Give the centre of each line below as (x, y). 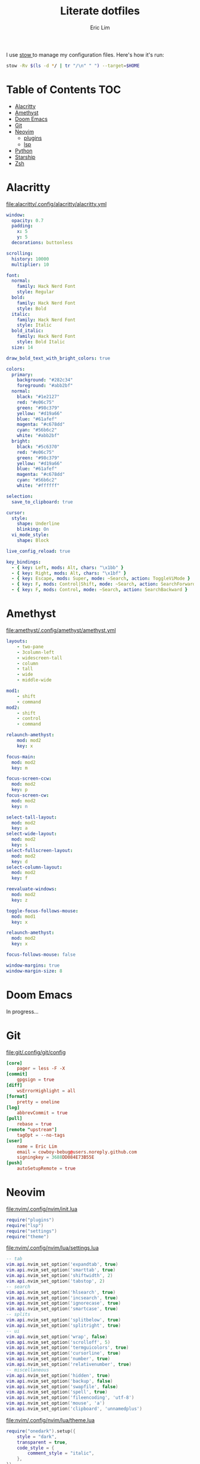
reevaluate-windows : (32, 889)
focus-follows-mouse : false (41, 955)
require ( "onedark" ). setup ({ (41, 1431)
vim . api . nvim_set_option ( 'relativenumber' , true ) (69, 1365)
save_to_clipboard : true (42, 502)
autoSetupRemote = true (46, 1168)
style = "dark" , (37, 1437)
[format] (17, 1096)
